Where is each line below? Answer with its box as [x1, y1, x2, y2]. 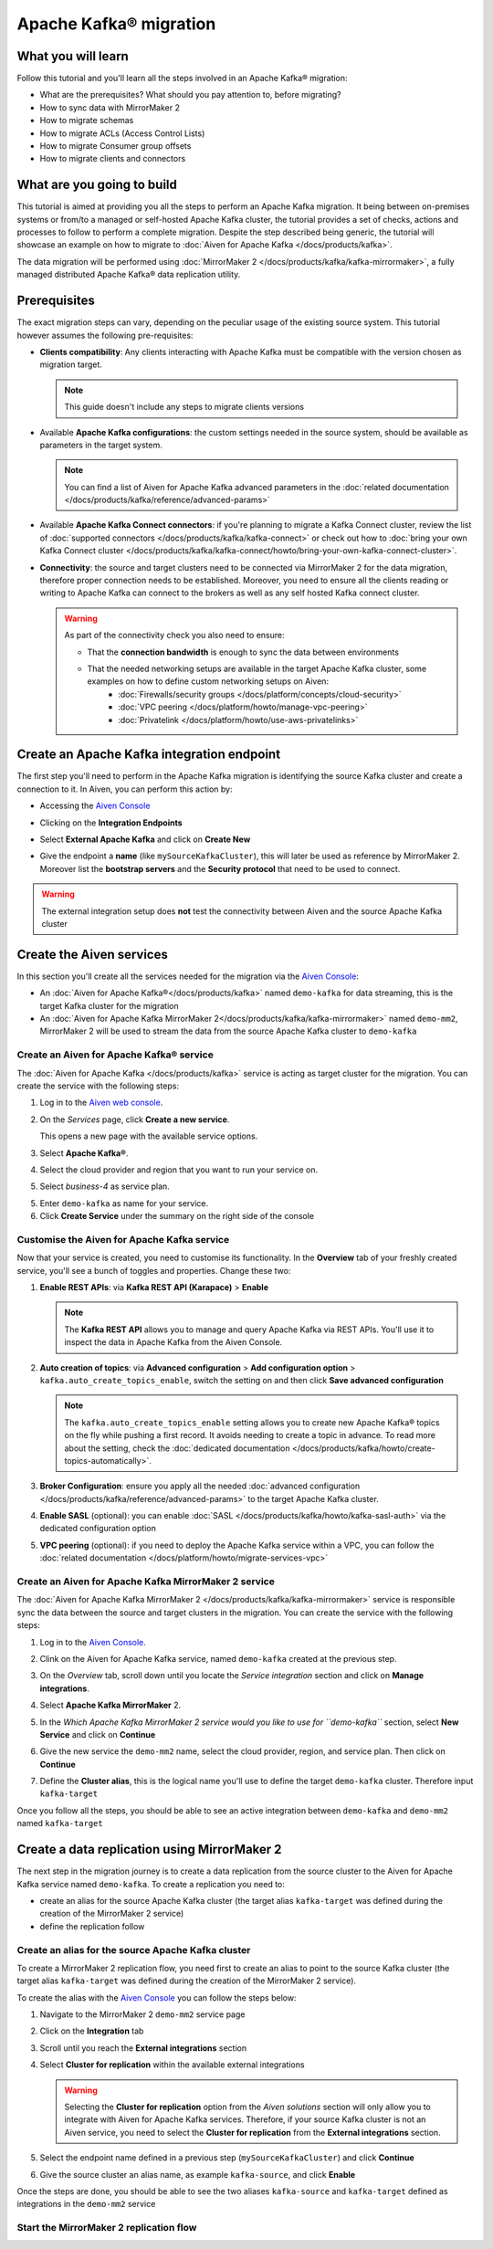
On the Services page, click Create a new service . [39, 1114, 230, 1125]
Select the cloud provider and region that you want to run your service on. [39, 1164, 319, 1175]
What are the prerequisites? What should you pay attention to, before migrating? [39, 89, 341, 100]
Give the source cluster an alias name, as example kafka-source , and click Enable [39, 2169, 356, 2180]
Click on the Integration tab [39, 2025, 144, 2036]
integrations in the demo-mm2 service [16, 2199, 156, 2210]
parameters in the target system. [39, 439, 163, 450]
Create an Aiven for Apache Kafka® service [16, 1048, 214, 1061]
